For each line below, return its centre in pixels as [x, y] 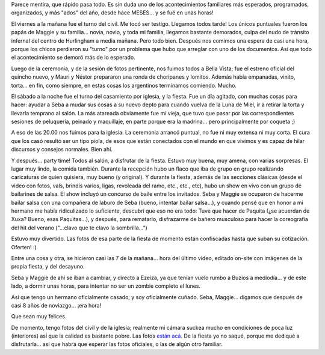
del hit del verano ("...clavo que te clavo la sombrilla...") [79, 228]
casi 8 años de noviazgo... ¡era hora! [56, 305]
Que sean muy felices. [39, 317]
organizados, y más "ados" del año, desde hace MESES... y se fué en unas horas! [112, 13]
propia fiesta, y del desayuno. [48, 267]
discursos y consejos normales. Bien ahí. [62, 150]
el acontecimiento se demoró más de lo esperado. [73, 58]
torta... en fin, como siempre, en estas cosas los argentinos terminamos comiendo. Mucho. [124, 85]
